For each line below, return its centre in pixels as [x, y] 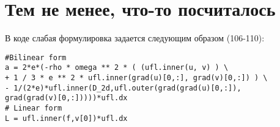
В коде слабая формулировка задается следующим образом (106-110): [135, 38]
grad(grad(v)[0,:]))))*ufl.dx [66, 98]
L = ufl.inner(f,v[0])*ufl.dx [66, 118]
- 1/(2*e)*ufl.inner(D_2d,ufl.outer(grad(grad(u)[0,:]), [123, 88]
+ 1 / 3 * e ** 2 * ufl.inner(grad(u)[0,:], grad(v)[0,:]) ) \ [136, 78]
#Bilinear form [36, 57]
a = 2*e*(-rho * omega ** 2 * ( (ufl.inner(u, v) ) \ [117, 68]
